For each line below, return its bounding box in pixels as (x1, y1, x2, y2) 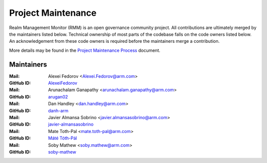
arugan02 (48, 94, 68, 99)
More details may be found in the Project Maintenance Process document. (9, 47, 161, 53)
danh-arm (48, 107, 69, 113)
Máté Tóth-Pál (48, 135, 77, 141)
